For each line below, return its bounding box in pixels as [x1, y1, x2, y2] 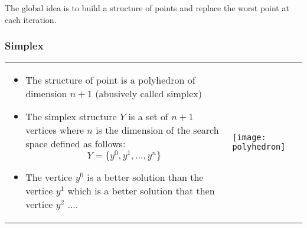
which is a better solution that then [67, 184, 215, 198]
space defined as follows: [25, 137, 126, 151]
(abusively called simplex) [95, 87, 202, 101]
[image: [232, 133, 266, 143]
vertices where [25, 123, 84, 137]
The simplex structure [25, 110, 117, 124]
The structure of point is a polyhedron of [25, 73, 195, 87]
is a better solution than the [87, 170, 204, 184]
